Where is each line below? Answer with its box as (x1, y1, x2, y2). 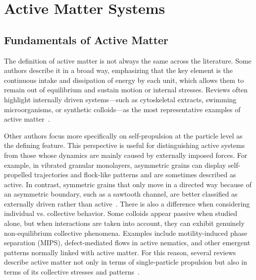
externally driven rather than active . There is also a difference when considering (4, 198, 250, 209)
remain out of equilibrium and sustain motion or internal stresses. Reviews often (4, 84, 248, 95)
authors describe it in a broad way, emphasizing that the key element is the (4, 65, 233, 75)
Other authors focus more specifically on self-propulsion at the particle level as (4, 130, 243, 140)
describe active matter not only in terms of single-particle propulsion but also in (4, 257, 247, 267)
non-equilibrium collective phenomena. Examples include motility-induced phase (4, 227, 248, 238)
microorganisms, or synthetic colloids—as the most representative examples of (4, 104, 241, 114)
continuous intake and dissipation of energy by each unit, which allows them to (4, 74, 244, 85)
